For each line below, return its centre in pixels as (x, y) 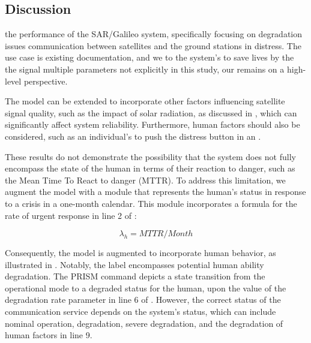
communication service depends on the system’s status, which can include (140, 312)
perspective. (46, 81)
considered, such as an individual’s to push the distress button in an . (133, 136)
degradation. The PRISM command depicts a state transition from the (135, 276)
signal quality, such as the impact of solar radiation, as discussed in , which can (151, 112)
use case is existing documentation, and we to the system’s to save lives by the (149, 57)
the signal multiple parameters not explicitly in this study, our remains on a (145, 69)
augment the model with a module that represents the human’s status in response (155, 192)
